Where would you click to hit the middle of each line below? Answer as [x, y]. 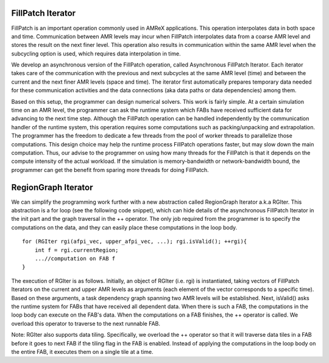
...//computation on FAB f [75, 259]
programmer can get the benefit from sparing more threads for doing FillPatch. [110, 170]
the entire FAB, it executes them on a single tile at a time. [82, 351]
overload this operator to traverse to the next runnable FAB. [86, 323]
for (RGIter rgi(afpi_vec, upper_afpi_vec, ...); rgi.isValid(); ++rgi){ [135, 242]
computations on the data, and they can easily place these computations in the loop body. [124, 227]
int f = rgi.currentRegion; [76, 250]
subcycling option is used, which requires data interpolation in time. [96, 53]
